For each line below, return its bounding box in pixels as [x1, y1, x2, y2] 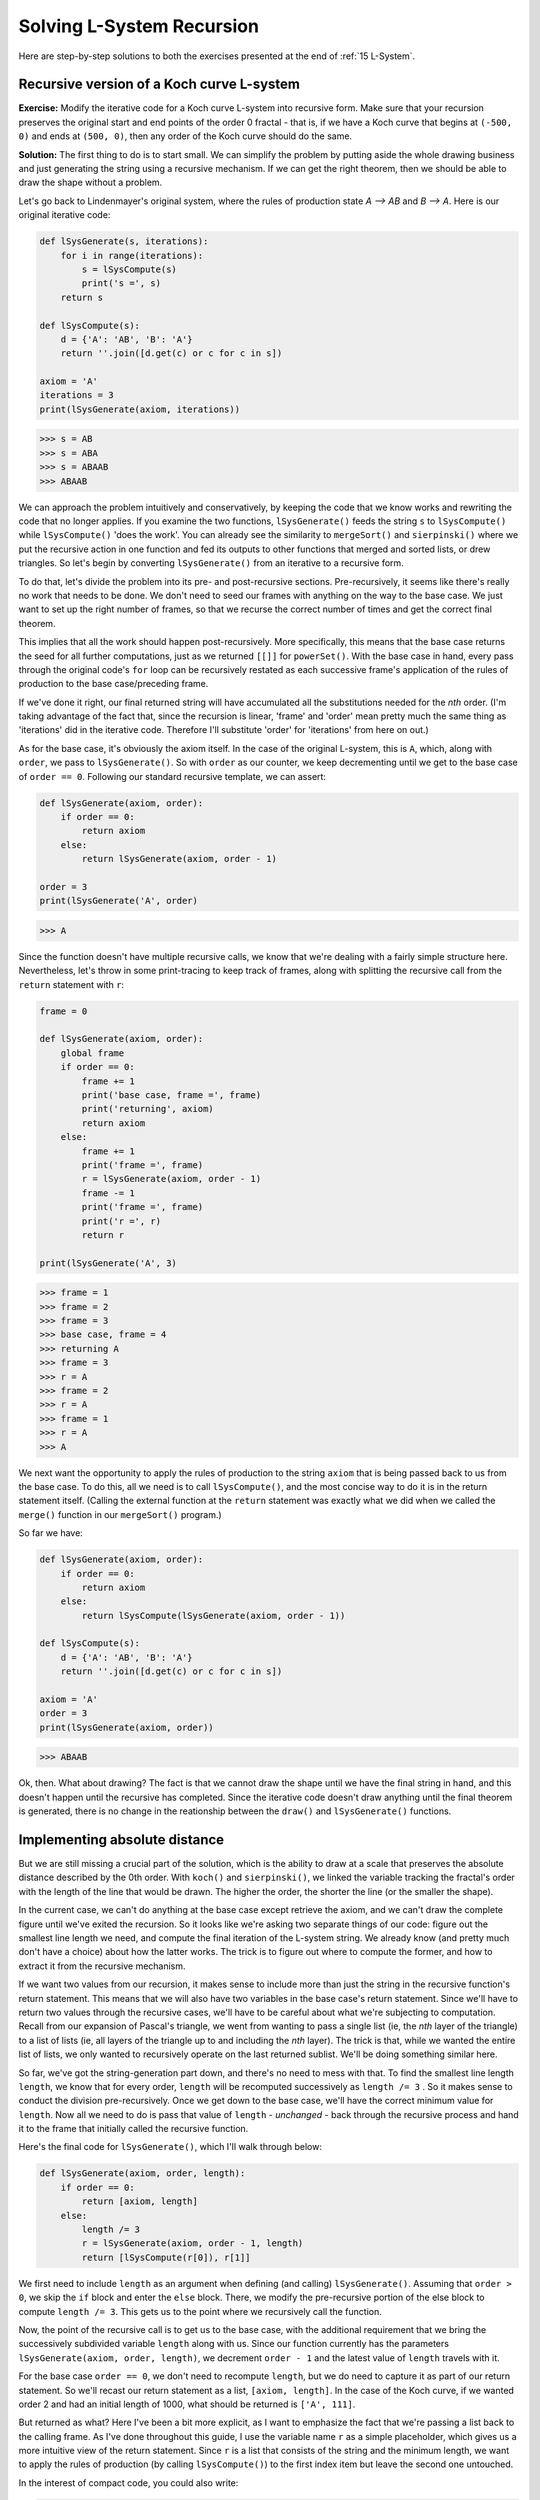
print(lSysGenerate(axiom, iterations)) [39, 403, 240, 415]
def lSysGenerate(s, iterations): [39, 236, 209, 247]
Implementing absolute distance [18, 1831, 225, 1848]
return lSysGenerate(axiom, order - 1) [81, 853, 277, 865]
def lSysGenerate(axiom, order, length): [39, 2168, 246, 2179]
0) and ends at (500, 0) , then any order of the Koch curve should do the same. [18, 130, 353, 142]
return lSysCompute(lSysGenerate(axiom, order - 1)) [81, 1610, 346, 1621]
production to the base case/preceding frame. [18, 678, 209, 690]
